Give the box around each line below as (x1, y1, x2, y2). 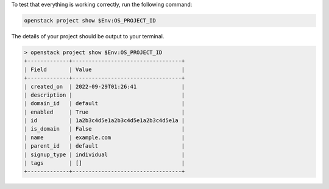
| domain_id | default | (24, 100, 185, 107)
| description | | (24, 91, 185, 98)
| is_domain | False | (24, 125, 185, 132)
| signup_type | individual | (24, 151, 185, 158)
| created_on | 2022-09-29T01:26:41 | (24, 83, 185, 90)
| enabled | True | (24, 108, 185, 115)
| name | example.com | (24, 134, 185, 141)
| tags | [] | (24, 160, 185, 167)
